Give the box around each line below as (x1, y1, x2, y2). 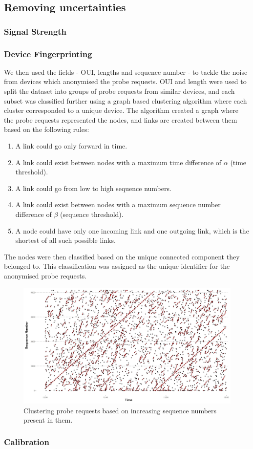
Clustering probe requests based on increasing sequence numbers (23, 405, 217, 415)
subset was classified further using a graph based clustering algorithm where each (4, 95, 247, 106)
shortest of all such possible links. (15, 235, 116, 245)
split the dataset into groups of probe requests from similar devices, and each (4, 86, 235, 96)
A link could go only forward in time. (15, 141, 127, 150)
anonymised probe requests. (4, 270, 87, 280)
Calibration (4, 435, 49, 448)
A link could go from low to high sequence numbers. (15, 183, 171, 193)
